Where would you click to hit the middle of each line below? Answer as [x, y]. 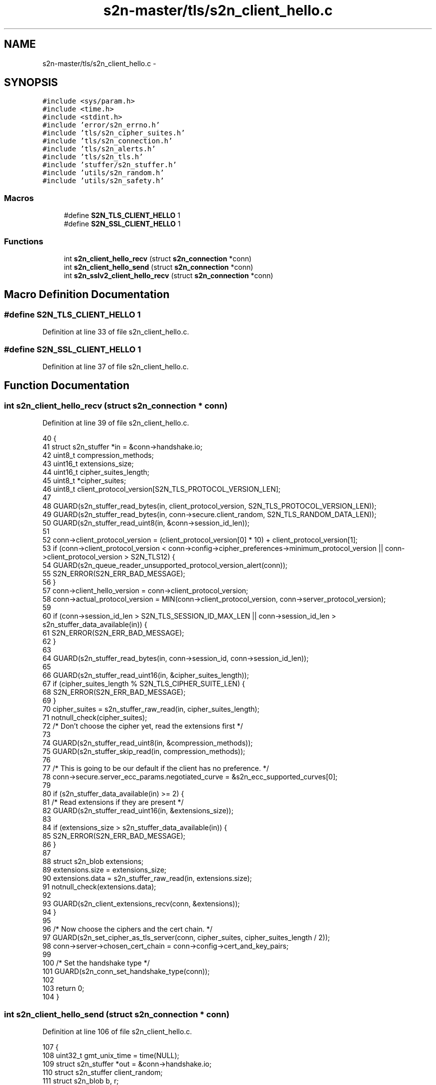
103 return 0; [63, 988]
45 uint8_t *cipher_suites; [84, 481]
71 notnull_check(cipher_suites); [95, 718]
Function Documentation [67, 386]
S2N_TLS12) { [153, 557]
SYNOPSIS [31, 83]
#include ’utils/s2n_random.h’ [103, 173]
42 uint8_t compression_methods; [98, 455]
